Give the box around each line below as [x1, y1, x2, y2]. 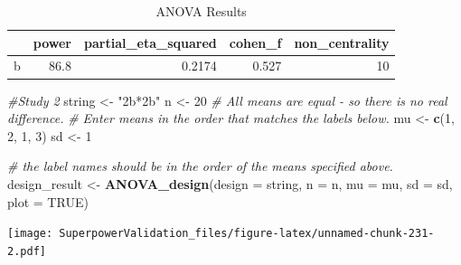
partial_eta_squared [84, 33, 217, 52]
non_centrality [294, 33, 390, 52]
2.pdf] [7, 244, 46, 258]
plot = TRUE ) [7, 192, 89, 211]
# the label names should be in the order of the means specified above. [7, 156, 393, 175]
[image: [7, 227, 53, 241]
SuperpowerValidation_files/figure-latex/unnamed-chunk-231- [59, 227, 435, 241]
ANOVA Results [155, 2, 247, 20]
